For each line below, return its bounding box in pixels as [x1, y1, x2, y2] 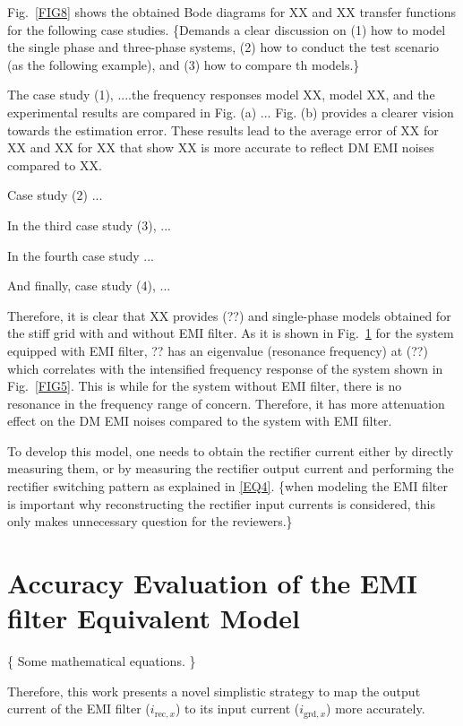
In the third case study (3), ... [7, 215, 171, 234]
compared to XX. [7, 155, 102, 174]
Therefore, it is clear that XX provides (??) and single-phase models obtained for [7, 306, 451, 324]
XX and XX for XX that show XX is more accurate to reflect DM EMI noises [7, 138, 434, 157]
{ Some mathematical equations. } [7, 652, 196, 670]
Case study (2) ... [7, 186, 103, 204]
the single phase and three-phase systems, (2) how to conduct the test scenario [7, 38, 440, 56]
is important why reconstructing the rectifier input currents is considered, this [7, 494, 435, 513]
